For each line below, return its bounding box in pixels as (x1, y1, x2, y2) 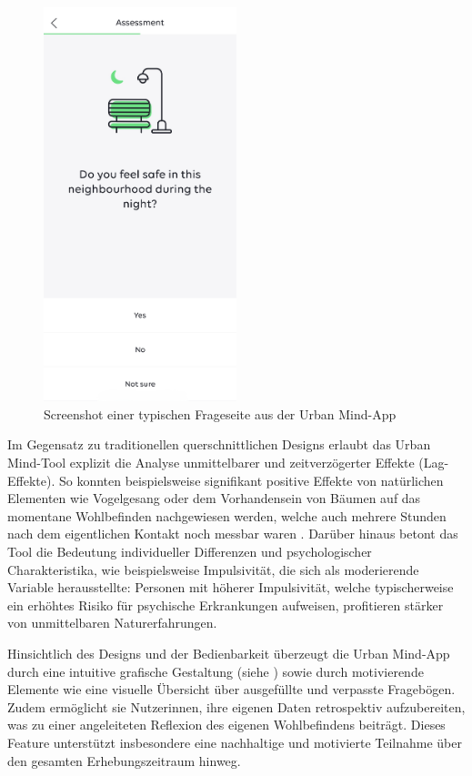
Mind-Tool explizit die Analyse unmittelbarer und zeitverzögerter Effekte (7, 453, 415, 472)
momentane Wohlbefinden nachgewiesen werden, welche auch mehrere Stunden (7, 506, 447, 525)
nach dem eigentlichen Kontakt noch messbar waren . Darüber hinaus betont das (7, 524, 458, 543)
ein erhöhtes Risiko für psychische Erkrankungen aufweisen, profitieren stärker (7, 595, 444, 614)
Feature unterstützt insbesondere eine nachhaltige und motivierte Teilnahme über (7, 732, 462, 751)
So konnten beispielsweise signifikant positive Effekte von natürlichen (58, 470, 444, 489)
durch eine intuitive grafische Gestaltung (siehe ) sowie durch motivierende (7, 661, 424, 680)
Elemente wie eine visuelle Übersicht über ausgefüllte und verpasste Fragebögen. (7, 680, 456, 699)
